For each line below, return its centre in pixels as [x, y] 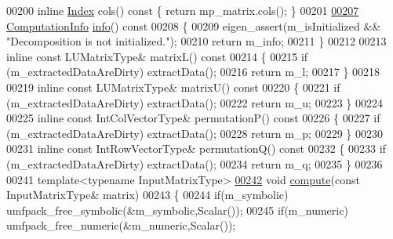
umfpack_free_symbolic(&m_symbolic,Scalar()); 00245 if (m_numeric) [177, 210]
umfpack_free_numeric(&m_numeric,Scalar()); [121, 225]
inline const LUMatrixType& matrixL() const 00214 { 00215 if [157, 56]
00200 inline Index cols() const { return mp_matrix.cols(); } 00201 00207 [183, 10]
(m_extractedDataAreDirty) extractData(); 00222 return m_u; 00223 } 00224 [195, 102]
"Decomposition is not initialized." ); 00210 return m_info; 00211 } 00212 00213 [196, 41]
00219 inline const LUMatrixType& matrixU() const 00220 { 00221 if [173, 87]
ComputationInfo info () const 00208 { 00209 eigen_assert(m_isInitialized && [194, 25]
